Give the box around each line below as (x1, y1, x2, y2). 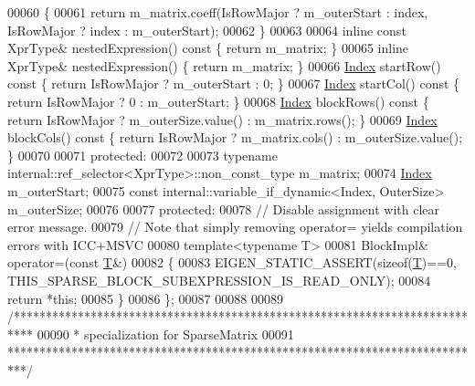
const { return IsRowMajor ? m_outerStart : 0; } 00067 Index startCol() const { (7, 74, 460, 93)
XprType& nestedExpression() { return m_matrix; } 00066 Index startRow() (7, 56, 441, 75)
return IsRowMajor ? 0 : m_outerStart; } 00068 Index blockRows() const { (7, 91, 429, 110)
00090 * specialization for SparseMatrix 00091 (37, 324, 294, 343)
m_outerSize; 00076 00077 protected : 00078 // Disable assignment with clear (7, 199, 440, 218)
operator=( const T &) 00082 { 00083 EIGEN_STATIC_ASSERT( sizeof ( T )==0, (7, 253, 457, 272)
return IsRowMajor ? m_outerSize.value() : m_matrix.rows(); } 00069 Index (7, 110, 438, 129)
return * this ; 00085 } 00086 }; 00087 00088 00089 (7, 288, 283, 308)
